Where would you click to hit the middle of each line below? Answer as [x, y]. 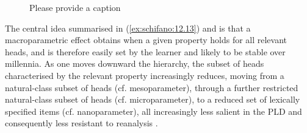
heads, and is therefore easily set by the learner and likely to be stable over [145, 51]
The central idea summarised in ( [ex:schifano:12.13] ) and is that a [128, 28]
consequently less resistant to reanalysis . [81, 123]
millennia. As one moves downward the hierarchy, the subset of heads [135, 63]
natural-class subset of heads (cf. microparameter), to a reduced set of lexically [153, 99]
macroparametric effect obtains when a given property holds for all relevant [146, 40]
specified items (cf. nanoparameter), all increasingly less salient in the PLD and [153, 111]
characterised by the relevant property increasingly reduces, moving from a [145, 75]
